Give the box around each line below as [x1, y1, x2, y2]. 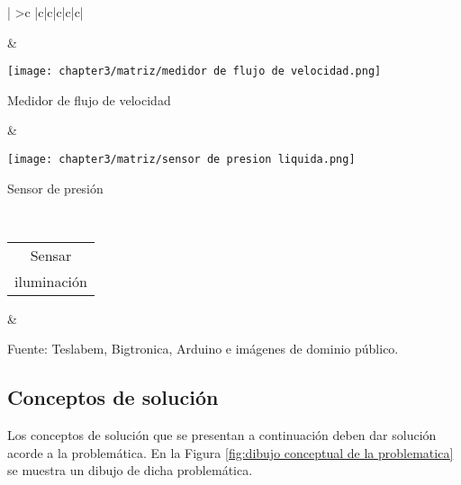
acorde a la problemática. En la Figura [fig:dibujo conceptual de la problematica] [7, 443, 454, 462]
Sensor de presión [7, 178, 104, 197]
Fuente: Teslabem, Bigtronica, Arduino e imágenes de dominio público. [7, 339, 399, 358]
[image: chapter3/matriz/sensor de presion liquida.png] [7, 153, 356, 166]
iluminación [14, 270, 87, 292]
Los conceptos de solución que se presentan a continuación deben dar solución [7, 426, 437, 445]
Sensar [30, 244, 72, 265]
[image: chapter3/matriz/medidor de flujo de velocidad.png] [7, 65, 382, 78]
